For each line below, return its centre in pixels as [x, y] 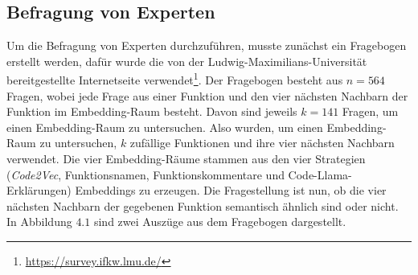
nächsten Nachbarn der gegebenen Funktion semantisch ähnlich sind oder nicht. [203, 205]
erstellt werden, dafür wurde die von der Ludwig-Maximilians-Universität [187, 61]
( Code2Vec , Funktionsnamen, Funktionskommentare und [145, 174]
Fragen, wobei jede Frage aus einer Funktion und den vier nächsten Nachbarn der [207, 95]
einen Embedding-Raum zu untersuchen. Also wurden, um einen [165, 127]
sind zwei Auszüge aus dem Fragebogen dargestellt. [220, 222]
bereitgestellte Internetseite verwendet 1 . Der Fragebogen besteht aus [175, 79]
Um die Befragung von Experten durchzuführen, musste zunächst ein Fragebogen [207, 45]
